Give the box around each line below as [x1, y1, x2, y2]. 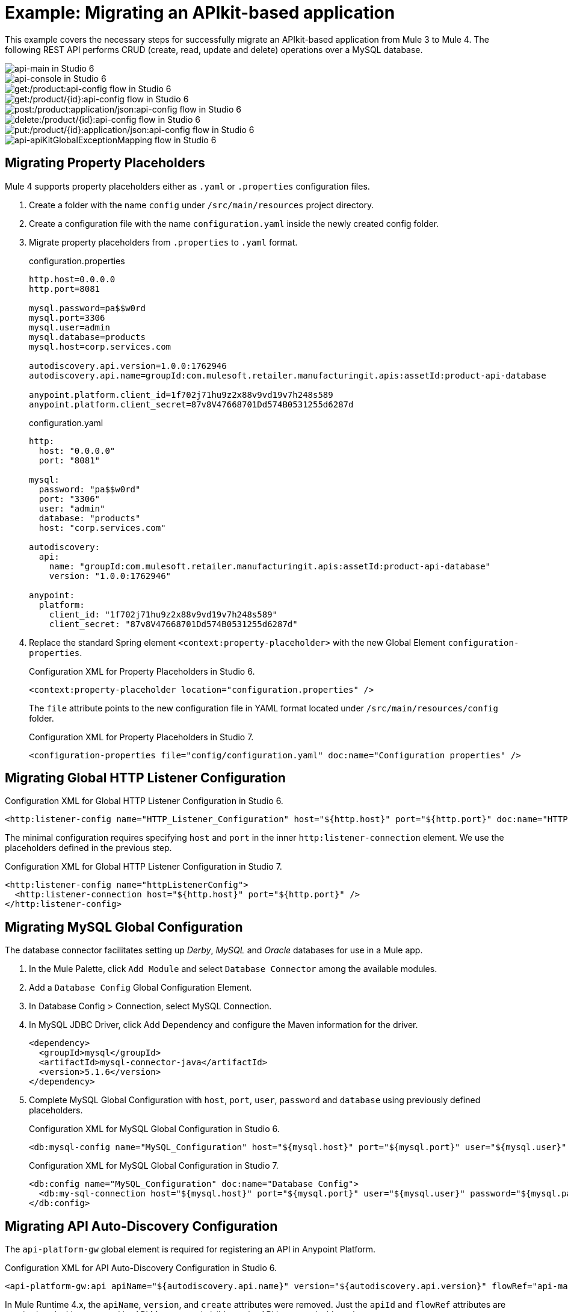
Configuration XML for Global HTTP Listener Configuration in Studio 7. [5, 861, 282, 872]
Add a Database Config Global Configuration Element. [29, 982, 252, 993]
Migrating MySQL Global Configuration [5, 919, 243, 935]
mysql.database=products [29, 332, 146, 342]
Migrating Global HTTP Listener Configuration [5, 770, 286, 786]
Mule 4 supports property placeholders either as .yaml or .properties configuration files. [5, 181, 370, 191]
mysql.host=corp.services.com [29, 341, 171, 351]
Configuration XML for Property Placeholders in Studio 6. [29, 666, 255, 676]
